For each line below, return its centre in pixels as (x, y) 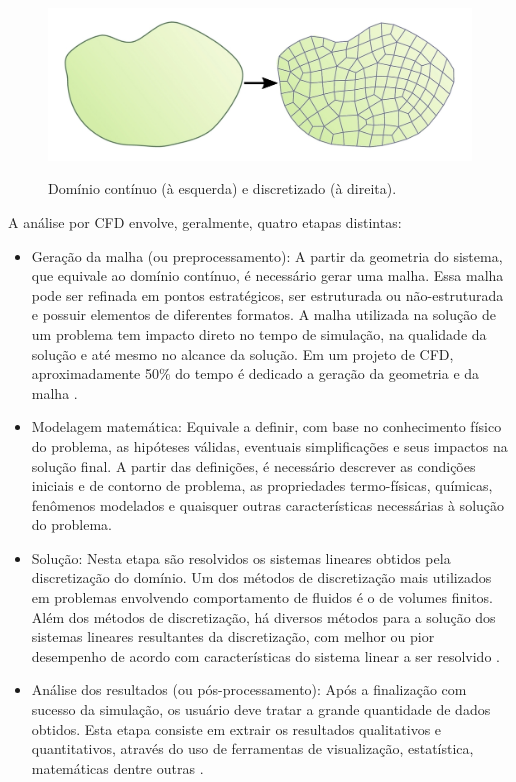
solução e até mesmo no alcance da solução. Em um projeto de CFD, (242, 353)
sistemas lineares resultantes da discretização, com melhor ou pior (233, 636)
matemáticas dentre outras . (117, 767)
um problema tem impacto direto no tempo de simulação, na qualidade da (259, 333)
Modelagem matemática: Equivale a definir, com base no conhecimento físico (266, 426)
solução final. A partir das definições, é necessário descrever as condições (253, 465)
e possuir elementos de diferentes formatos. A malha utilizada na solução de (263, 314)
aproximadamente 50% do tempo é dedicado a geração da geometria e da (255, 373)
